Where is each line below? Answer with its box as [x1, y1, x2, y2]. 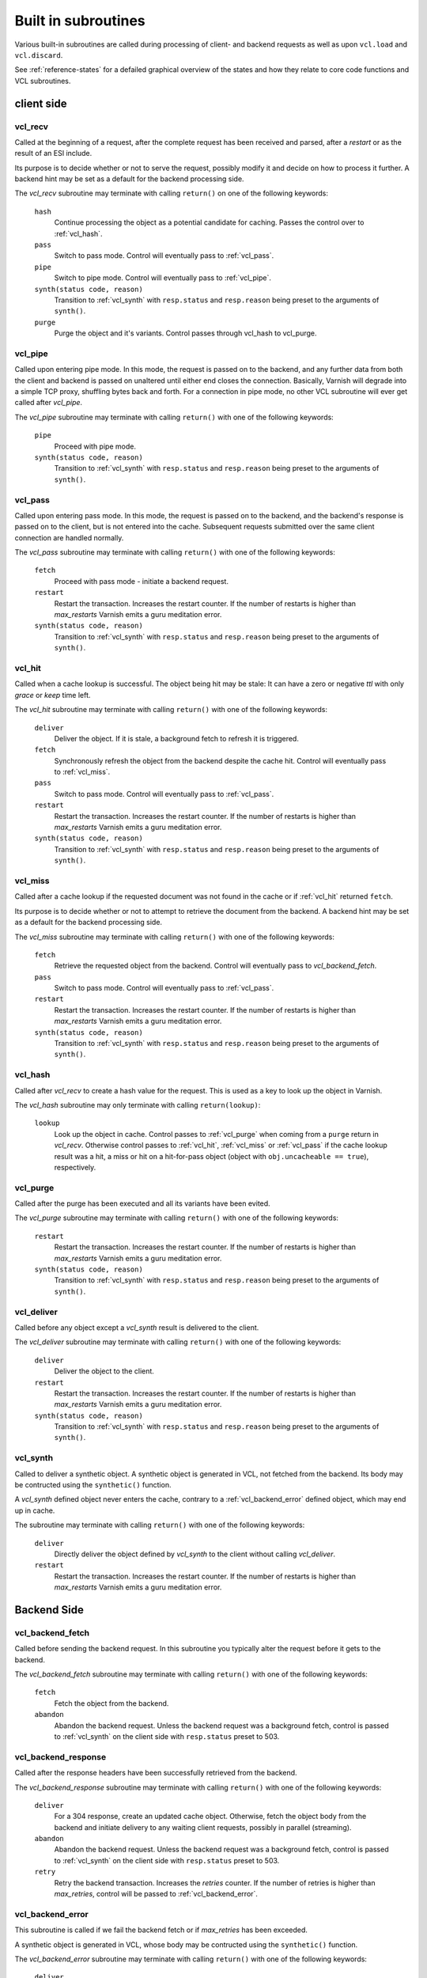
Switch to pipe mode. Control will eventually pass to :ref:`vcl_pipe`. [54, 273, 272, 282]
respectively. [54, 1162, 96, 1172]
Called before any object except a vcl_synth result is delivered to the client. [14, 1322, 259, 1332]
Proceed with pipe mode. [54, 441, 136, 451]
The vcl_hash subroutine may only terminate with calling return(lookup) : [14, 1100, 261, 1109]
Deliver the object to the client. [54, 1366, 154, 1376]
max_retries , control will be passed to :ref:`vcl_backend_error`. [54, 1889, 259, 1899]
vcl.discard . [14, 50, 63, 59]
